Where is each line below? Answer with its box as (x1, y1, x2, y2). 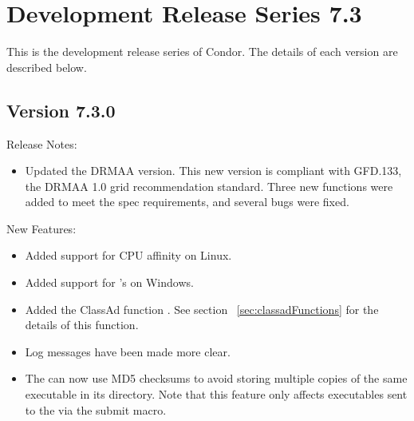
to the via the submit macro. (25, 401, 167, 418)
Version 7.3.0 (6, 97, 116, 122)
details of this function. (25, 316, 139, 333)
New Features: (6, 220, 77, 236)
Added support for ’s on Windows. (25, 274, 194, 291)
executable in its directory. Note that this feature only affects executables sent (25, 386, 408, 403)
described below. (6, 58, 87, 75)
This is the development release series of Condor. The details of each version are (6, 43, 398, 60)
